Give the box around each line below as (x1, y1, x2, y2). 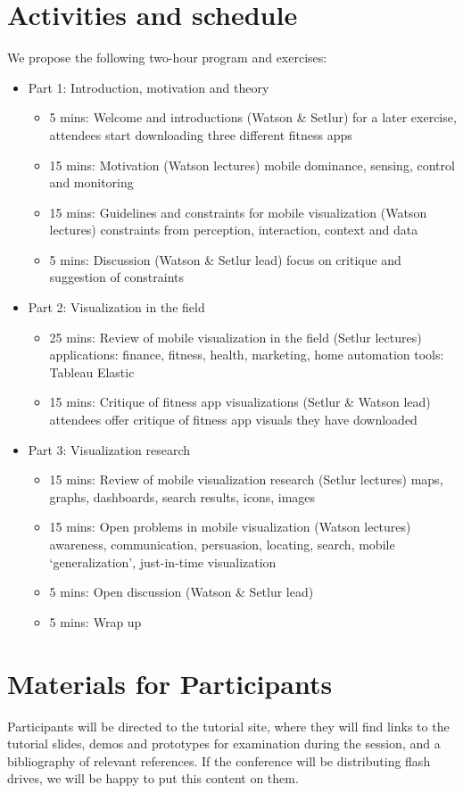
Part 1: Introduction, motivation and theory (28, 78, 269, 96)
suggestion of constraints (49, 268, 185, 286)
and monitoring (49, 173, 134, 192)
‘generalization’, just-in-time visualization (49, 552, 277, 571)
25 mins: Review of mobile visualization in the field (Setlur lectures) (49, 327, 422, 346)
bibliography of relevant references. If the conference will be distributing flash (7, 751, 431, 770)
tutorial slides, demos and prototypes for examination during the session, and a (7, 734, 441, 753)
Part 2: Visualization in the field (28, 298, 205, 317)
